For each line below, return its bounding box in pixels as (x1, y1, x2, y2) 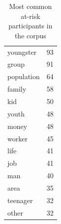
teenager (7, 195, 33, 205)
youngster (7, 46, 37, 57)
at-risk (21, 10, 40, 21)
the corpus (14, 30, 46, 40)
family (7, 84, 27, 94)
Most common (9, 1, 52, 11)
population (7, 71, 40, 82)
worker (7, 133, 28, 143)
